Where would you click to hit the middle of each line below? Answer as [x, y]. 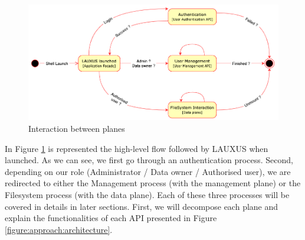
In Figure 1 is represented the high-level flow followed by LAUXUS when [137, 148]
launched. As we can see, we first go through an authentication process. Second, [149, 160]
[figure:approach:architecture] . [59, 229]
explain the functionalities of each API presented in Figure [111, 218]
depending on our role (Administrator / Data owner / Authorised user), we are [148, 171]
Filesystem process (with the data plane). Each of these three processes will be [147, 194]
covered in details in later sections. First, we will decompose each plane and [142, 206]
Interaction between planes [77, 129]
